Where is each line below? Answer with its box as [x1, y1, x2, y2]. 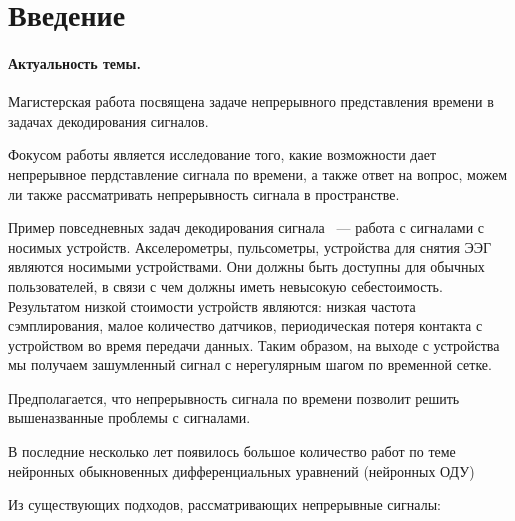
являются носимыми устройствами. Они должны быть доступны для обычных [8, 256, 485, 277]
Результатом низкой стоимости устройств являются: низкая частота [8, 295, 416, 316]
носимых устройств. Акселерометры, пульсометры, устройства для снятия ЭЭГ [8, 236, 492, 257]
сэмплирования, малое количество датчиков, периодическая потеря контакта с [8, 315, 483, 336]
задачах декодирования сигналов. [8, 110, 209, 131]
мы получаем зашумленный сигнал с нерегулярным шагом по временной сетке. [8, 354, 492, 375]
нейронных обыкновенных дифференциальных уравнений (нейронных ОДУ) [8, 460, 475, 481]
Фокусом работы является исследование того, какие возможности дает [8, 144, 437, 165]
